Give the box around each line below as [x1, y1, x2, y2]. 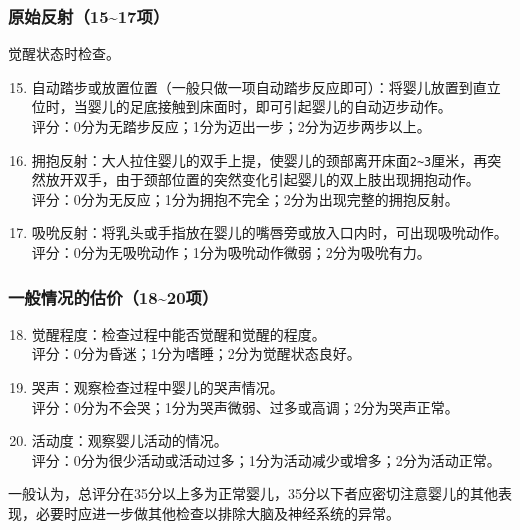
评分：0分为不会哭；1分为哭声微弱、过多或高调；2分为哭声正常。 [31, 396, 459, 417]
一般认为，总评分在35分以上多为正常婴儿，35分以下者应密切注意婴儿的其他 [8, 483, 498, 504]
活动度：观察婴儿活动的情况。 [31, 430, 228, 451]
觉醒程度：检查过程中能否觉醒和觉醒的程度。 [31, 323, 326, 344]
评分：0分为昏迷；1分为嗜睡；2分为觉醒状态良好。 [31, 343, 361, 364]
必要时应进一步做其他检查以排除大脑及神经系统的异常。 [35, 503, 400, 523]
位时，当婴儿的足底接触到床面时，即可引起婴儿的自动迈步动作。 [31, 96, 452, 117]
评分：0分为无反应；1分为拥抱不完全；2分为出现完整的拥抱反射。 [31, 188, 459, 209]
